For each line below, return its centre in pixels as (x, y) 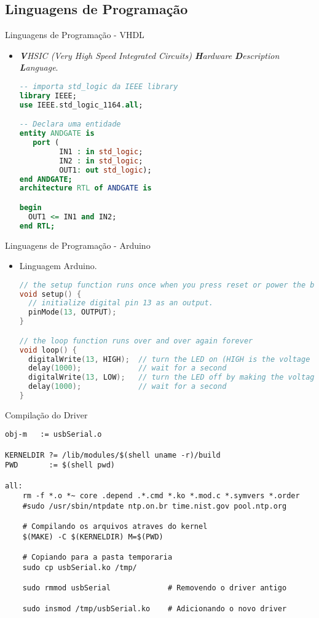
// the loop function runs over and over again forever (136, 341)
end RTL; (37, 226)
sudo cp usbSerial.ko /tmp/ (80, 568)
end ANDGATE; (46, 179)
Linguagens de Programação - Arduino (78, 245)
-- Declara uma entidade (70, 124)
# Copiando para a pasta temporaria (97, 557)
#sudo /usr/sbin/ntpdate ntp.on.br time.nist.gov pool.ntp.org (155, 507)
